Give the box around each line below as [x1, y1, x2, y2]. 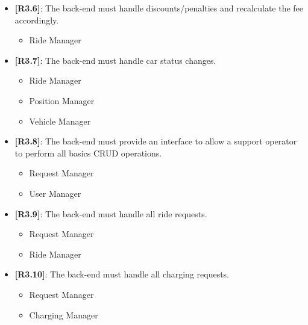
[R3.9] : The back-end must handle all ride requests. [14, 207, 207, 220]
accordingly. [14, 13, 59, 26]
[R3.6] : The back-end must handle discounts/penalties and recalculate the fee [14, 2, 304, 14]
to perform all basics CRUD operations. [14, 146, 162, 159]
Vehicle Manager [29, 114, 91, 127]
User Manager [29, 187, 81, 199]
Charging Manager [29, 308, 98, 321]
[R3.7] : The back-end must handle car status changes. [14, 54, 216, 66]
